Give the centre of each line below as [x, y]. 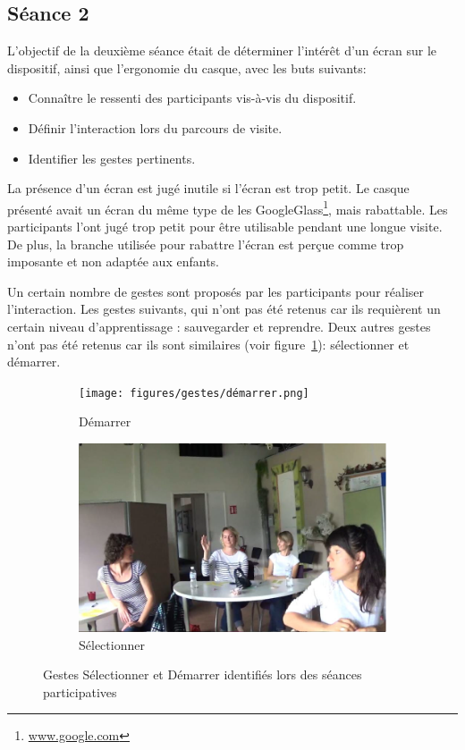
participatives [80, 691]
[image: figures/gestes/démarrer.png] [194, 393]
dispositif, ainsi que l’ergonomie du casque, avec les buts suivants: [187, 67]
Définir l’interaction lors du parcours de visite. [155, 127]
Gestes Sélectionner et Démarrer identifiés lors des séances [203, 674]
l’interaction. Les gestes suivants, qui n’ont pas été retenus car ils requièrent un [224, 309]
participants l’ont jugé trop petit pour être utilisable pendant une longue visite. [225, 227]
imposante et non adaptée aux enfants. [113, 261]
